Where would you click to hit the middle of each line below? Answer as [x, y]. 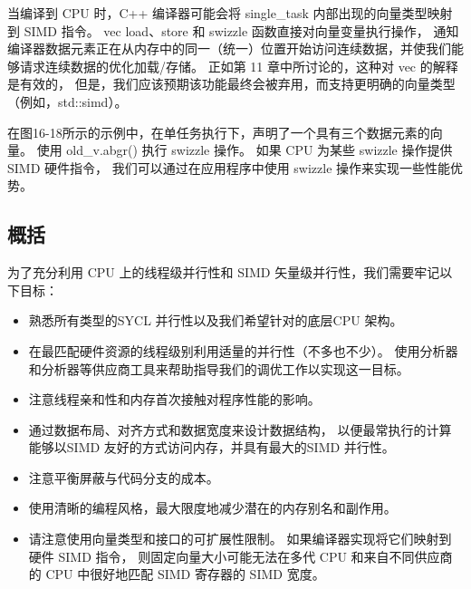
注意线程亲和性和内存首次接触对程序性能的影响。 [174, 399]
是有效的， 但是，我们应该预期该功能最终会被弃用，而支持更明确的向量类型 [231, 84]
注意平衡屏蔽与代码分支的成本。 [124, 477]
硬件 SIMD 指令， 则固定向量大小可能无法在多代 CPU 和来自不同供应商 [240, 556]
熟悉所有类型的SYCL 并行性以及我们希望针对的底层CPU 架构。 [216, 320]
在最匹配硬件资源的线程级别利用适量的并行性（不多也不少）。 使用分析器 [243, 350]
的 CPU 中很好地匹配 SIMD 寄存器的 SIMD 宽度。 [177, 574]
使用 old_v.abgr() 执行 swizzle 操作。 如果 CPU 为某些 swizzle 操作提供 [245, 150]
